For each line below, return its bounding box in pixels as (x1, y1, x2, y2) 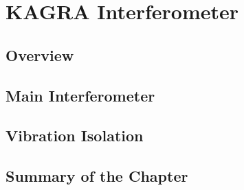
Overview (5, 44, 74, 65)
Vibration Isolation (5, 125, 144, 146)
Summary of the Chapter (5, 165, 188, 187)
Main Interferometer (5, 84, 155, 106)
